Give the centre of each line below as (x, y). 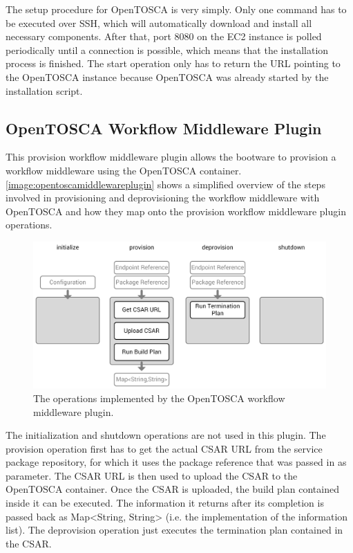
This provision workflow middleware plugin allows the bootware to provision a (171, 157)
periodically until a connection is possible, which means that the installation (167, 49)
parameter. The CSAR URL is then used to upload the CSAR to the (152, 475)
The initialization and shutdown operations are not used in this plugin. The (166, 435)
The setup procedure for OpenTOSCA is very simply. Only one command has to (176, 9)
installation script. (44, 90)
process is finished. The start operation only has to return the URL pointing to (173, 63)
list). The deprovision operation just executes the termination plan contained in (174, 530)
